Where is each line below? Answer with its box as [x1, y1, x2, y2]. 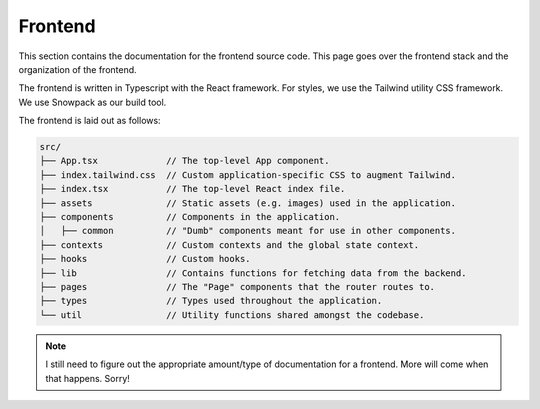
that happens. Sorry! [45, 372, 130, 384]
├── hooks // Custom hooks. [39, 253, 251, 265]
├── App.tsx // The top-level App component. [39, 155, 330, 167]
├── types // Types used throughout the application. [39, 295, 383, 307]
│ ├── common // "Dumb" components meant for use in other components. [39, 225, 457, 237]
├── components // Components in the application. [39, 211, 341, 223]
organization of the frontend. [18, 63, 137, 75]
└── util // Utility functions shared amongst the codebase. [39, 309, 425, 320]
